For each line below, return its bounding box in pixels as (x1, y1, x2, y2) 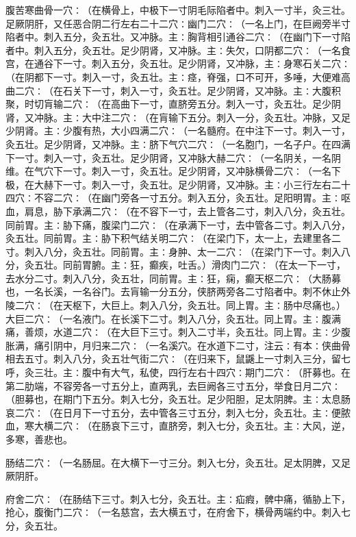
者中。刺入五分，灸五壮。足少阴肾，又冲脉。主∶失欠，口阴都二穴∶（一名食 (5, 42, 351, 57)
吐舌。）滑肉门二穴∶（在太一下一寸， (177, 258, 346, 272)
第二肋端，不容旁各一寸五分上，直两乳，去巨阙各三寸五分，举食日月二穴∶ (5, 378, 341, 392)
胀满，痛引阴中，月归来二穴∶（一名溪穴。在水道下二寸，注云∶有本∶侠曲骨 (5, 338, 351, 352)
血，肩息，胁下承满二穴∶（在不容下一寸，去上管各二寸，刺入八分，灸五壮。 (5, 203, 351, 218)
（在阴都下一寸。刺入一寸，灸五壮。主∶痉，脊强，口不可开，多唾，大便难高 (5, 69, 351, 84)
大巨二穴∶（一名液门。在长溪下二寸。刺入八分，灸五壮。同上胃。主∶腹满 (5, 311, 341, 325)
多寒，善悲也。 (5, 432, 73, 446)
